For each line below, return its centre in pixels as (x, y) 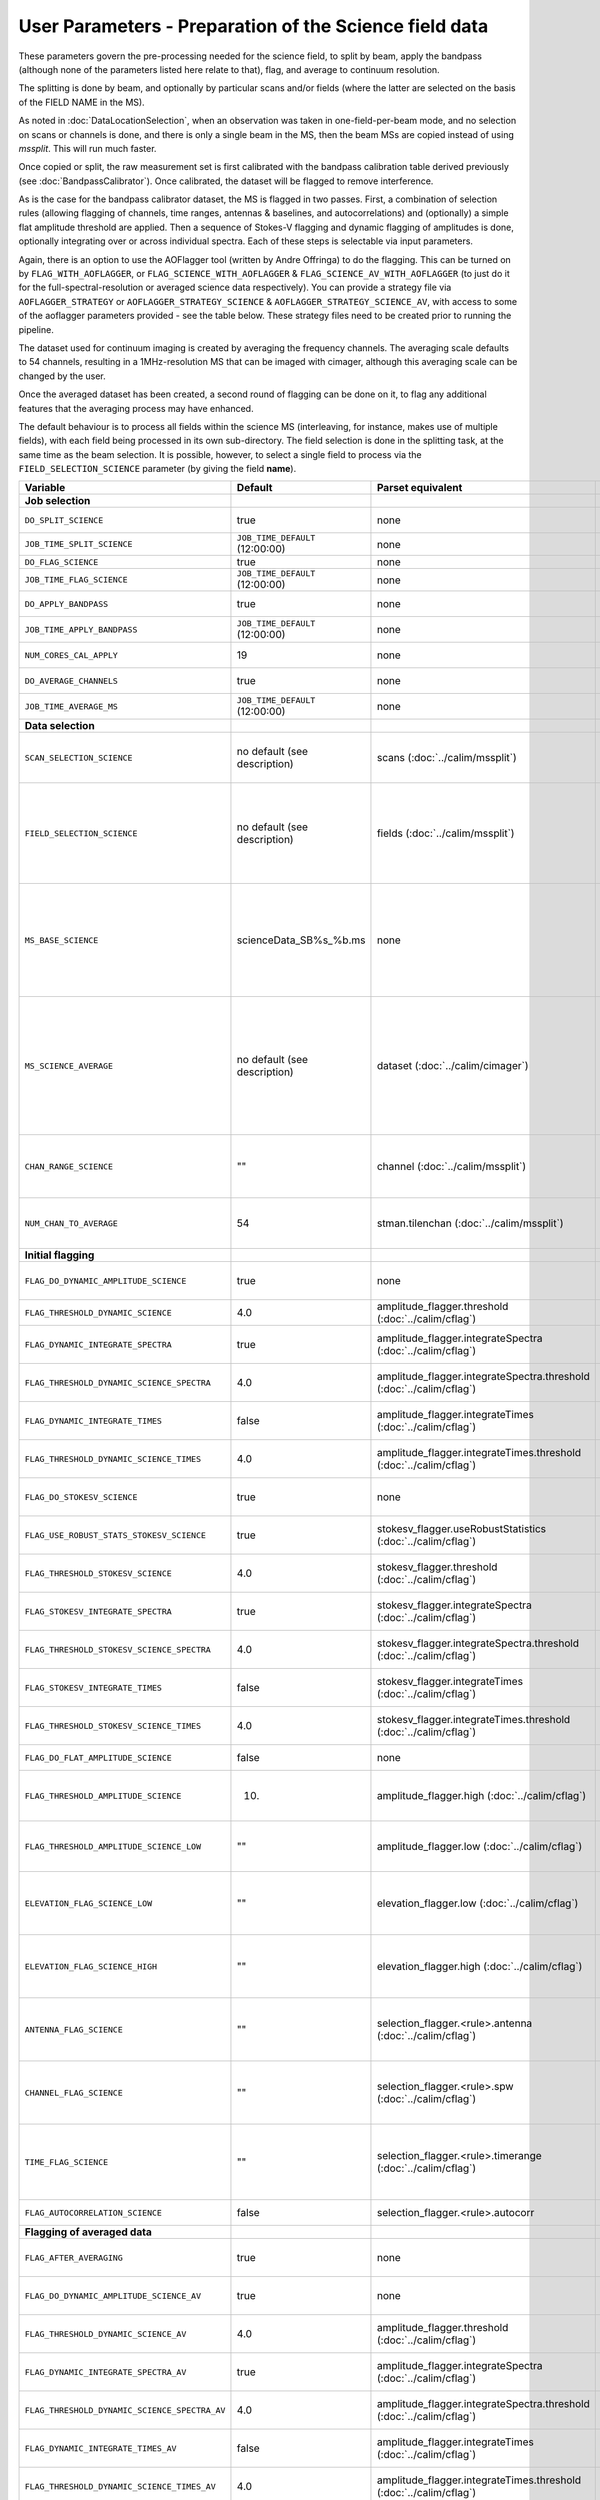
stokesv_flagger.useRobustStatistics (461, 1529)
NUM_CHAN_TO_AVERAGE (71, 1223)
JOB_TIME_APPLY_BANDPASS (81, 629)
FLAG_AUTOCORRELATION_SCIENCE (93, 2212)
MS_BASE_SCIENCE (61, 940)
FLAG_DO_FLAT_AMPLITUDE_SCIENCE (98, 1757)
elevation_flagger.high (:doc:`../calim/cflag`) (479, 1967)
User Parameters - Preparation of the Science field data (253, 26)
